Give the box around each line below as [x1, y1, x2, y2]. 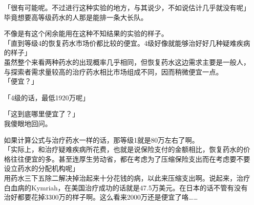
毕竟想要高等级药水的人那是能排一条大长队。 [4, 12, 148, 22]
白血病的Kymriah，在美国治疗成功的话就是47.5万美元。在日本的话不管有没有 [4, 182, 248, 192]
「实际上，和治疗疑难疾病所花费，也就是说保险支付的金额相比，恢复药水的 [4, 144, 243, 154]
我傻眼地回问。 [4, 118, 52, 128]
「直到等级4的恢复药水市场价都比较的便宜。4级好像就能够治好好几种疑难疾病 [4, 37, 250, 48]
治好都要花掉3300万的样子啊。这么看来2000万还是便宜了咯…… [4, 192, 198, 202]
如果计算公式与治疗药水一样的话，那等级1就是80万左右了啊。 [4, 134, 199, 145]
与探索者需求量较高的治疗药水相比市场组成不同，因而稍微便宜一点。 [4, 66, 223, 76]
